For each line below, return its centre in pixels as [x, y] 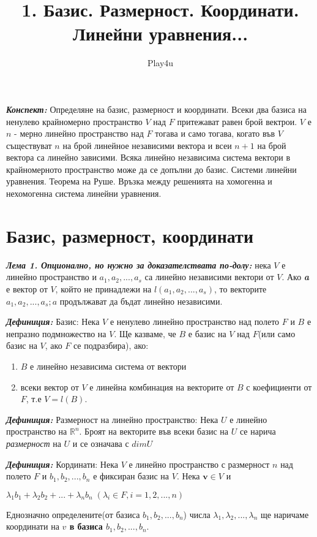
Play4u [160, 63]
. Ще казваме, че [145, 333]
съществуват [29, 145]
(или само [277, 333]
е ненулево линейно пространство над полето [195, 322]
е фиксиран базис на [131, 476]
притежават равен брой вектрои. [237, 121]
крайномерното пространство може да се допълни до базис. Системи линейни [151, 169]
